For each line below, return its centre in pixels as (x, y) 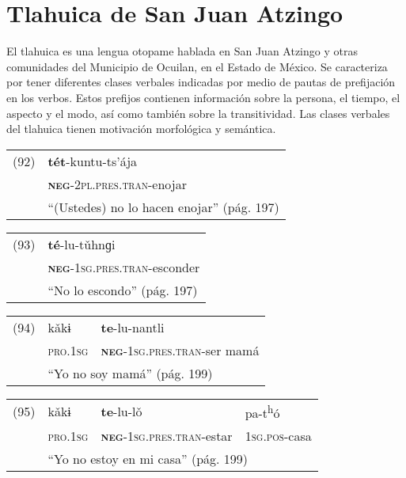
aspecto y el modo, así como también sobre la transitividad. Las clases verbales (198, 113)
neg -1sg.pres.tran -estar (167, 436)
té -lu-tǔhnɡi (82, 244)
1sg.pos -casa (278, 436)
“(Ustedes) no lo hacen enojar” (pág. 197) (163, 207)
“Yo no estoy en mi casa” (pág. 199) (148, 459)
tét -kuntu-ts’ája (93, 161)
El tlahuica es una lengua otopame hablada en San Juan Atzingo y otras (182, 51)
